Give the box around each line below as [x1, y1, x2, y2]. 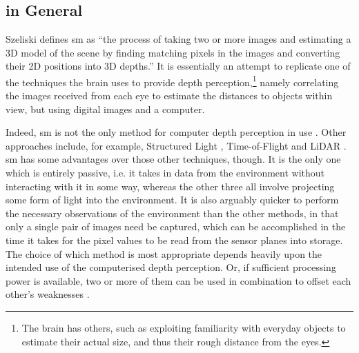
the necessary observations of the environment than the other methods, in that [6, 205, 339, 220]
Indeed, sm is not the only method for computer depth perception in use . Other [6, 125, 347, 139]
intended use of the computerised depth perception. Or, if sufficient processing [6, 260, 336, 274]
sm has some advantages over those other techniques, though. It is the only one [6, 152, 341, 166]
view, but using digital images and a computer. [6, 101, 205, 116]
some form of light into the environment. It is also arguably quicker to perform [6, 192, 339, 207]
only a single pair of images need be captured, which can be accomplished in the [6, 219, 346, 234]
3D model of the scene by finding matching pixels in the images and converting [6, 45, 340, 59]
